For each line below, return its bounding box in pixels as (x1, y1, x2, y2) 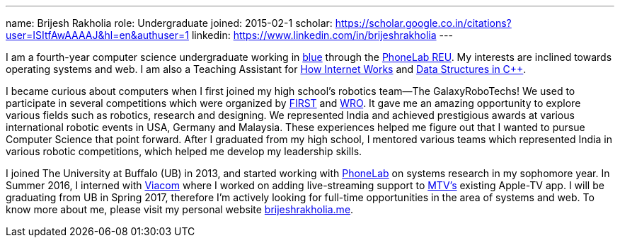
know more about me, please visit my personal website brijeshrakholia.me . (6, 203, 354, 215)
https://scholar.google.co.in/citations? (335, 17, 512, 29)
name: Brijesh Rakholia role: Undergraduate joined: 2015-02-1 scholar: (6, 17, 333, 29)
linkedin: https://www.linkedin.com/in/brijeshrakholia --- (191, 29, 453, 41)
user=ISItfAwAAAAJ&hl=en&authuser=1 (6, 29, 189, 41)
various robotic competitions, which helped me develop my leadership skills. (6, 145, 362, 157)
